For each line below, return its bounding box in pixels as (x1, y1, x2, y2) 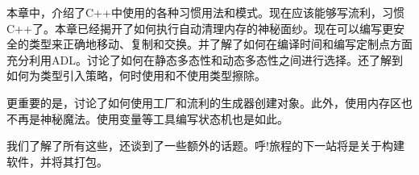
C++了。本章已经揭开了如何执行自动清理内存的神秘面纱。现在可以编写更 (6, 19, 393, 36)
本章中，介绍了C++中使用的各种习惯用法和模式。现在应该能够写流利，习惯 (6, 4, 404, 20)
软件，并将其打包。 (6, 152, 108, 169)
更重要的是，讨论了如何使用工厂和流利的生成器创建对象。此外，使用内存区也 (6, 94, 413, 110)
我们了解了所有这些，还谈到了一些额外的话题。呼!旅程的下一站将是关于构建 (6, 137, 404, 154)
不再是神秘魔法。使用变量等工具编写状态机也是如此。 (6, 110, 288, 127)
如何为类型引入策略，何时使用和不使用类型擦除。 (6, 67, 266, 84)
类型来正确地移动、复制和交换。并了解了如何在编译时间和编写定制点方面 (28, 35, 413, 52)
